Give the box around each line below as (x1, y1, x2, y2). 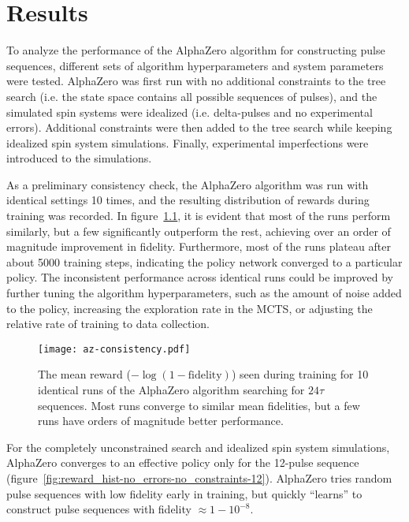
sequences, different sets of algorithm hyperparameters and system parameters (6, 57, 384, 73)
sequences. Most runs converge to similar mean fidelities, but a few (38, 397, 360, 413)
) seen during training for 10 (231, 366, 369, 382)
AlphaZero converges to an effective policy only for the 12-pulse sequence (6, 454, 359, 471)
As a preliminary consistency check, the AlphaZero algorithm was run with (6, 176, 369, 192)
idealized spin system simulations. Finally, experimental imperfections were (6, 134, 369, 151)
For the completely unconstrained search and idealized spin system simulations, (6, 438, 390, 455)
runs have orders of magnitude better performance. (38, 412, 284, 429)
